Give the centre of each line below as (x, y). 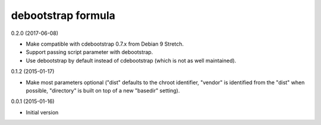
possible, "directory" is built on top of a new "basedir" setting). (103, 90)
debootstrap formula (63, 15)
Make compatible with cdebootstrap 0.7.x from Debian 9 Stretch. (105, 44)
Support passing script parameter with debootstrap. (89, 52)
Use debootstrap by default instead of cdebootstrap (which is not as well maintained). (131, 60)
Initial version (42, 112)
